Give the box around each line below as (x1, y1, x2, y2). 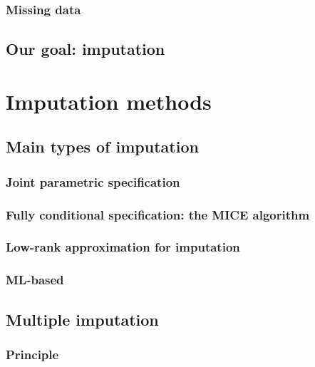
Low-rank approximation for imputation (6, 238, 240, 256)
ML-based (6, 271, 64, 289)
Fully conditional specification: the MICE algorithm (6, 205, 310, 223)
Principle (6, 345, 59, 363)
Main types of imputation (6, 135, 199, 157)
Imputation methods (6, 86, 212, 115)
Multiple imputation (6, 308, 159, 330)
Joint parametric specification (6, 172, 180, 190)
